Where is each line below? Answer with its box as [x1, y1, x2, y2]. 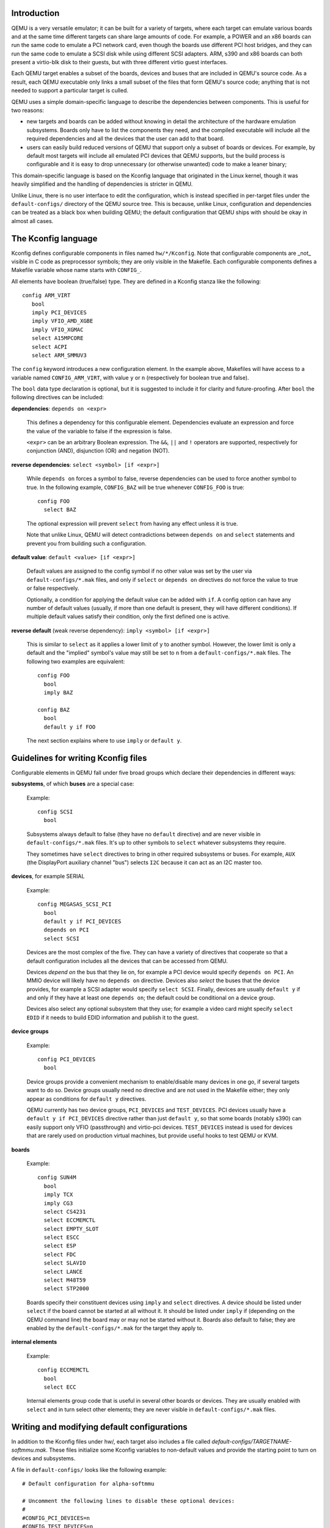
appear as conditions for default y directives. [26, 1095, 147, 1103]
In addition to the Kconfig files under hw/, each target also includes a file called [11, 1438, 211, 1445]
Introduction [11, 8, 60, 18]
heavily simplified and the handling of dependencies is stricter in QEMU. [11, 180, 193, 188]
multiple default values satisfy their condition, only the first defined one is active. [26, 613, 230, 620]
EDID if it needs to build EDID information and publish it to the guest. [26, 1013, 199, 1021]
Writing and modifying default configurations [11, 1422, 188, 1432]
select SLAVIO [43, 1260, 86, 1266]
